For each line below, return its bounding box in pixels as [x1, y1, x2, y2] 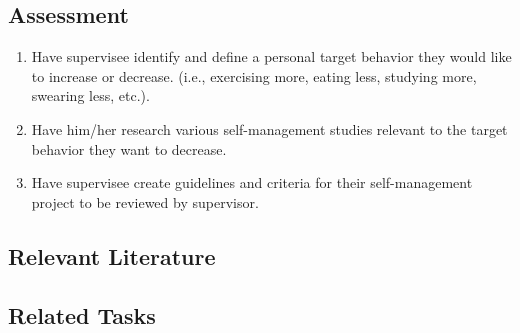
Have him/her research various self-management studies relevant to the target [31, 118, 508, 139]
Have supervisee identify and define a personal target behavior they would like [31, 46, 512, 67]
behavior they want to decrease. [31, 138, 227, 159]
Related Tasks [8, 299, 156, 330]
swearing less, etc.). [31, 85, 150, 106]
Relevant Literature [8, 240, 216, 271]
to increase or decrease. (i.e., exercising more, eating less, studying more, [31, 65, 477, 86]
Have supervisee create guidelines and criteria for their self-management [31, 172, 473, 193]
